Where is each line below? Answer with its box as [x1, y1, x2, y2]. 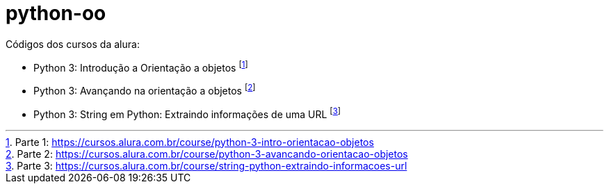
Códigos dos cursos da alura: [6, 38, 140, 50]
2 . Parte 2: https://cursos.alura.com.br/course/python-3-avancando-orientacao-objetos [6, 147, 408, 160]
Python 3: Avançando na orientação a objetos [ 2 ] [33, 83, 256, 97]
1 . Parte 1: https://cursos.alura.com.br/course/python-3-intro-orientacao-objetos [6, 135, 374, 148]
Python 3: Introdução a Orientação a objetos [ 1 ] [33, 59, 248, 74]
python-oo [6, 1, 106, 25]
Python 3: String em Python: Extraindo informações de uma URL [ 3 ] [33, 106, 341, 120]
